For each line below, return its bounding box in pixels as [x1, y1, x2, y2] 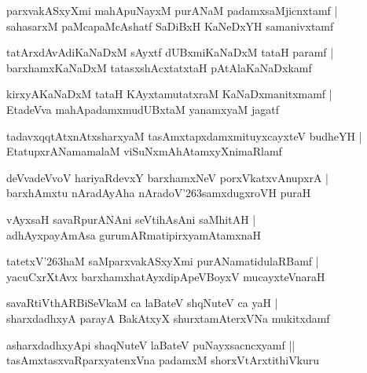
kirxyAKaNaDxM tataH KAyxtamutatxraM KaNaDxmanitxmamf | [6, 86, 332, 102]
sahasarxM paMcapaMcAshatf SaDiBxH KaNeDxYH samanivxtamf [6, 17, 334, 34]
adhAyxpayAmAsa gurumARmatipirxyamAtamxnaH [6, 226, 261, 243]
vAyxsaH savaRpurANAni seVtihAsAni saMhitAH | [6, 210, 256, 227]
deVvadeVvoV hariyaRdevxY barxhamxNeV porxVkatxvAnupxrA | [6, 169, 328, 185]
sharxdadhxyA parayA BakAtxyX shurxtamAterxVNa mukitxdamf [6, 309, 330, 326]
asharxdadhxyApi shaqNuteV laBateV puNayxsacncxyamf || [6, 336, 295, 353]
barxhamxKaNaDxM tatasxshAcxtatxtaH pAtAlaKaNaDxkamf [6, 59, 312, 75]
